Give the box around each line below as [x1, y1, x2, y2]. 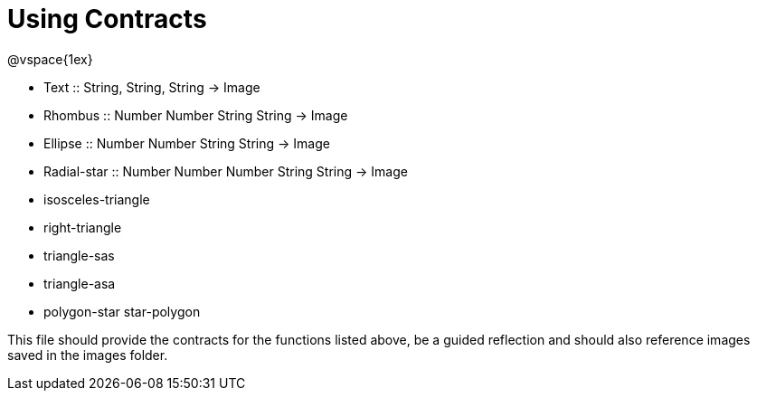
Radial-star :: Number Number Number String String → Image [43, 163, 408, 179]
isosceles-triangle [43, 191, 150, 207]
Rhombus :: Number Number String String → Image [43, 107, 348, 123]
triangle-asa [43, 275, 116, 291]
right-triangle [43, 219, 122, 235]
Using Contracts [7, 4, 207, 34]
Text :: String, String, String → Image [43, 79, 260, 95]
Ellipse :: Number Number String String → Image [43, 135, 330, 151]
